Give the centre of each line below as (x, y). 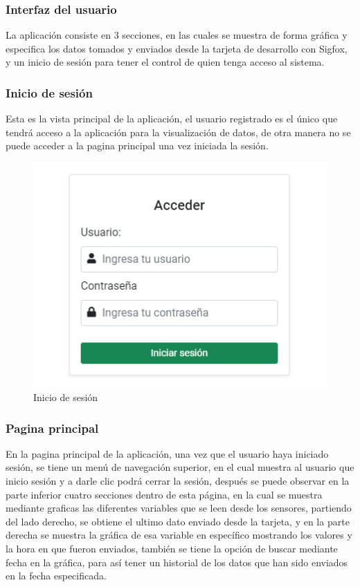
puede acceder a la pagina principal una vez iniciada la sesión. (137, 146)
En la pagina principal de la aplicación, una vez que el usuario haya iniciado (167, 453)
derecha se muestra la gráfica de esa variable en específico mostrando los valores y (179, 535)
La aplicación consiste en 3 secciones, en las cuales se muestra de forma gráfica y (177, 35)
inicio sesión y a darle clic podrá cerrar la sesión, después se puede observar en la (178, 481)
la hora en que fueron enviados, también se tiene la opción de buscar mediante (172, 549)
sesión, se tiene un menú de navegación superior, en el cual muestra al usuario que (180, 467)
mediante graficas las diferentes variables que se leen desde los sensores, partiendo (179, 508)
